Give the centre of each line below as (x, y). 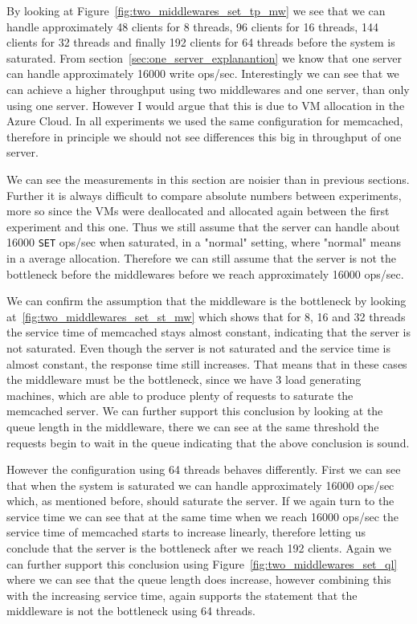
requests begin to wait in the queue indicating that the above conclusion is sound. (208, 442)
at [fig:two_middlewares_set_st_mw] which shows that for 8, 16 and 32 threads (206, 316)
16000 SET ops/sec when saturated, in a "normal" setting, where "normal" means (204, 242)
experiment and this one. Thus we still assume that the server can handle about (203, 226)
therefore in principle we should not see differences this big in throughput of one (204, 136)
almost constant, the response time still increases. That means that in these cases (207, 363)
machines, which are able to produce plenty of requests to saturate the (180, 395)
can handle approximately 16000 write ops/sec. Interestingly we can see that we (203, 73)
